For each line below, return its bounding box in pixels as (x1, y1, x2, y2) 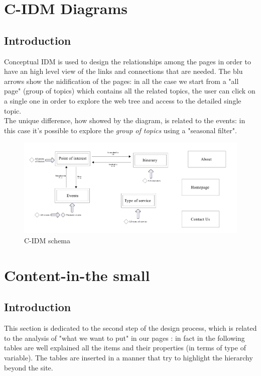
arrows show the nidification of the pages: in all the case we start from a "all (4, 75, 239, 86)
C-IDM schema (24, 235, 71, 246)
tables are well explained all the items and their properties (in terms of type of (4, 342, 246, 353)
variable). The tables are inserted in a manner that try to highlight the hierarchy (4, 352, 253, 362)
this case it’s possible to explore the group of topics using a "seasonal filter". (4, 125, 237, 135)
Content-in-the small (4, 264, 150, 285)
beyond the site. (4, 362, 53, 372)
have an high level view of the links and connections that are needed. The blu (4, 66, 243, 76)
